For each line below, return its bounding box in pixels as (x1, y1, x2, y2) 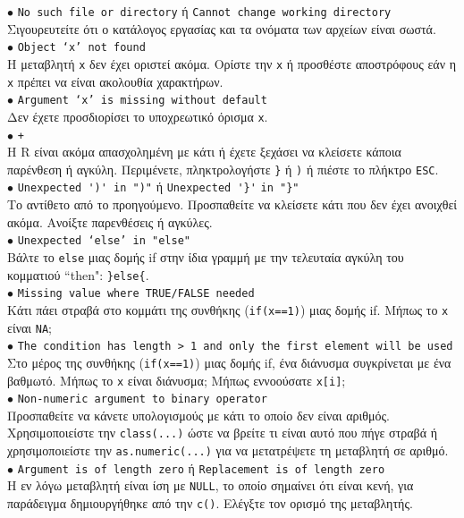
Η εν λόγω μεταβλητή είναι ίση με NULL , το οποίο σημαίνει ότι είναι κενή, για (7, 476, 414, 495)
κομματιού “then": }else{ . (7, 265, 149, 284)
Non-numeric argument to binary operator (17, 393, 267, 406)
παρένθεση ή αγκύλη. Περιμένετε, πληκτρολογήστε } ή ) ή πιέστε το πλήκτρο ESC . (7, 159, 439, 178)
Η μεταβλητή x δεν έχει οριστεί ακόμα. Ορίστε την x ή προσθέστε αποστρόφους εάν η (7, 54, 456, 72)
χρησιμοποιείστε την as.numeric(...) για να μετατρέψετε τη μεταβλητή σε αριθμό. (7, 441, 449, 460)
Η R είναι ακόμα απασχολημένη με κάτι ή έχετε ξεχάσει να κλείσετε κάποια (7, 142, 401, 161)
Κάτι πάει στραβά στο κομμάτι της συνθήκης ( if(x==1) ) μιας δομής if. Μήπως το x (7, 300, 449, 318)
